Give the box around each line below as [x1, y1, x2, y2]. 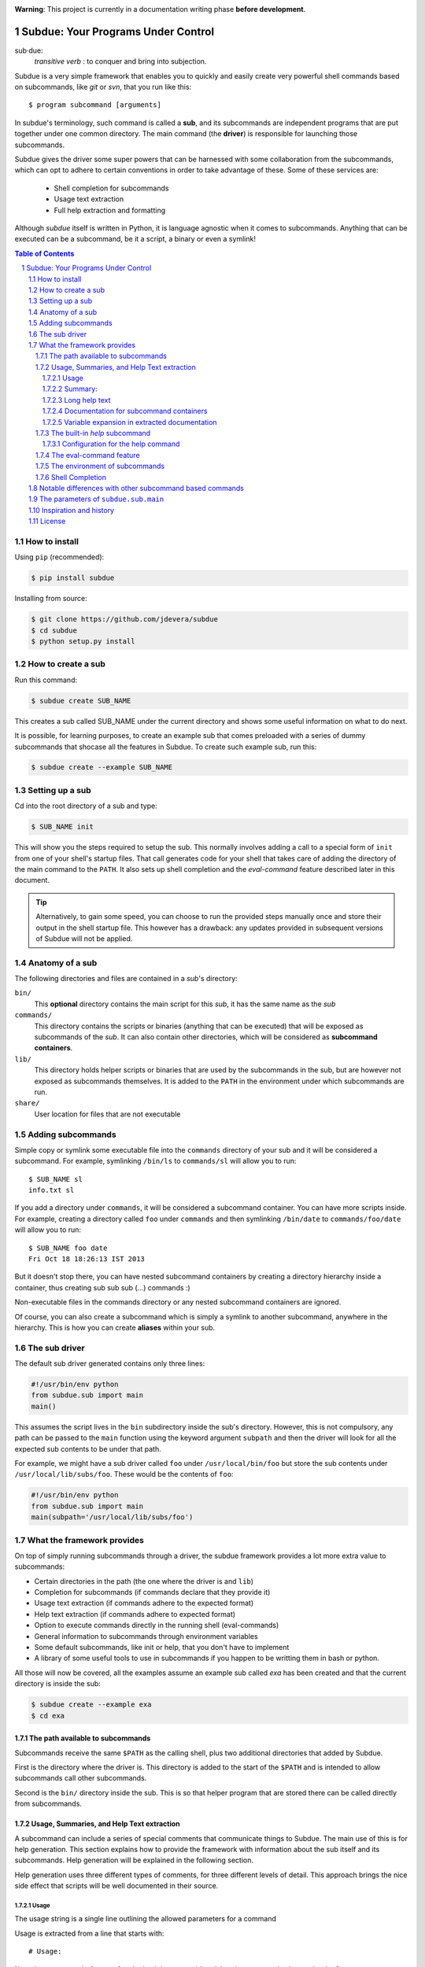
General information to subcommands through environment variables [34, 1631, 259, 1640]
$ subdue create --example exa [31, 1700, 153, 1709]
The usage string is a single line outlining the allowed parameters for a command [14, 1914, 277, 1924]
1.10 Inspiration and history [28, 505, 114, 515]
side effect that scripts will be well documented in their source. [14, 1881, 219, 1891]
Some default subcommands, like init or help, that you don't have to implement [34, 1643, 290, 1652]
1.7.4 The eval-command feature [35, 450, 141, 459]
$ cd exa [31, 1711, 65, 1720]
